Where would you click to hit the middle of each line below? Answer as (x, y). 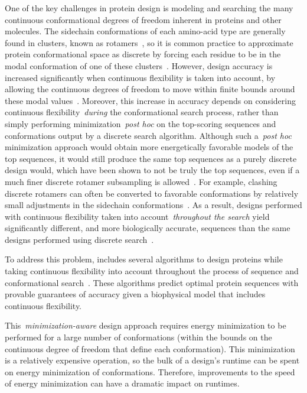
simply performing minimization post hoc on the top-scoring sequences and (141, 123)
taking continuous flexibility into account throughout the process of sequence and (152, 271)
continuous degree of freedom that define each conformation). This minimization (150, 348)
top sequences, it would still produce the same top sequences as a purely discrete (151, 158)
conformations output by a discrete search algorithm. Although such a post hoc (148, 135)
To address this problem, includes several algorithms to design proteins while (144, 259)
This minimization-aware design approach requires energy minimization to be (146, 325)
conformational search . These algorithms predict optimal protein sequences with (152, 282)
